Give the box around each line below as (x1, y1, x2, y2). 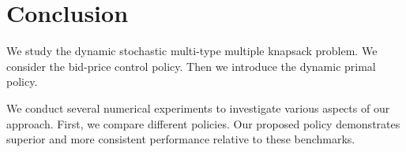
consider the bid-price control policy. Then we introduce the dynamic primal (6, 57, 376, 74)
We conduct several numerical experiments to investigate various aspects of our (6, 99, 390, 116)
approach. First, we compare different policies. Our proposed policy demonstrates (6, 115, 400, 132)
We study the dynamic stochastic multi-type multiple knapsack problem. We (6, 43, 378, 59)
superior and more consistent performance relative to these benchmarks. (6, 131, 355, 147)
